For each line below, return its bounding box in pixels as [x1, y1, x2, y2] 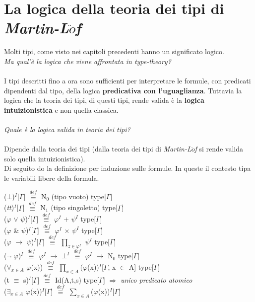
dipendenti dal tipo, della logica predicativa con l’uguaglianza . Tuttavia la [4, 85, 242, 95]
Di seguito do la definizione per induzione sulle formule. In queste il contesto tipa [4, 163, 251, 173]
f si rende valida [194, 144, 243, 154]
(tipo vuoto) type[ [51, 191, 106, 201]
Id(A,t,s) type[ [55, 274, 99, 285]
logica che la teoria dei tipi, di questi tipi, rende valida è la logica [4, 95, 204, 105]
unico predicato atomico [120, 274, 192, 285]
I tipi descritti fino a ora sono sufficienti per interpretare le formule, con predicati [4, 75, 251, 86]
